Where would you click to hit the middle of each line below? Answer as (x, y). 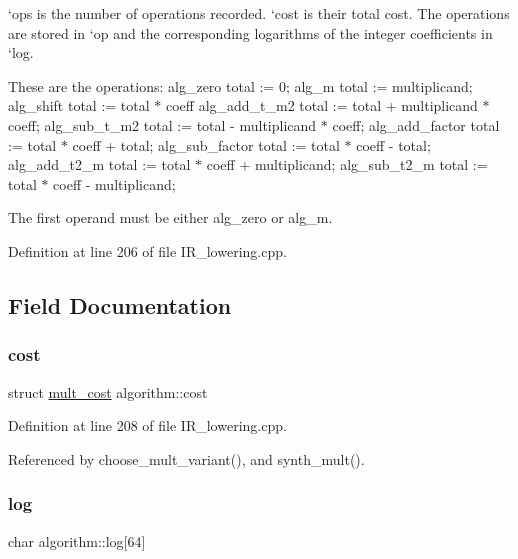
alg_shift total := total (79, 105)
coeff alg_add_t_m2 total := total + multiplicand (321, 105)
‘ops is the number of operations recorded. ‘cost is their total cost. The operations (259, 13)
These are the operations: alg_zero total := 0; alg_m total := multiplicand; (240, 85)
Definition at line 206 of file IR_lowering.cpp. (147, 250)
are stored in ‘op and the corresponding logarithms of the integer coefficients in (250, 32)
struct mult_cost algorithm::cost (108, 391)
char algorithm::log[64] (77, 540)
